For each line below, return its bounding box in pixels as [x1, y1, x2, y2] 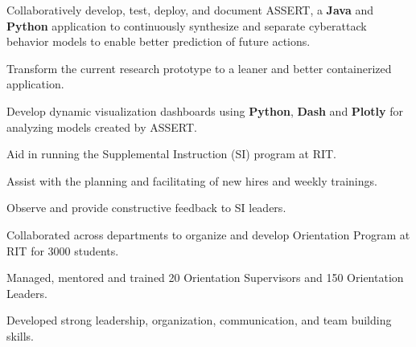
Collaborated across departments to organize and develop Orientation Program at [6, 226, 410, 243]
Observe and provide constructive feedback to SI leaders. [6, 199, 286, 216]
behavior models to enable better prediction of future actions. [6, 33, 311, 50]
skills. [6, 327, 34, 344]
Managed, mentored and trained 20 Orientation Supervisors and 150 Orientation [6, 269, 404, 286]
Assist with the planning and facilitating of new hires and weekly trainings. [6, 172, 377, 189]
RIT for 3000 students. [6, 242, 119, 259]
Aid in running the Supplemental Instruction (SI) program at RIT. [6, 145, 336, 162]
